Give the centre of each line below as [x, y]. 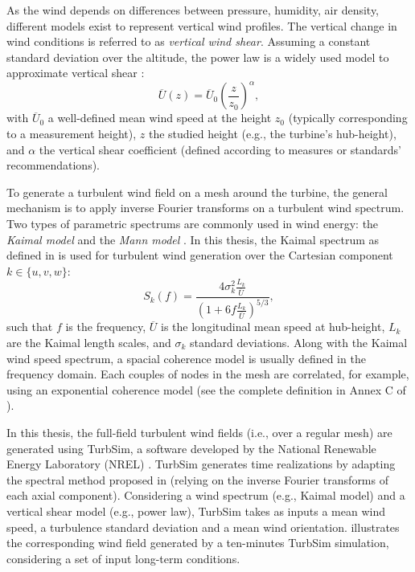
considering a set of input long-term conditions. [123, 558]
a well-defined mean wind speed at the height [160, 118]
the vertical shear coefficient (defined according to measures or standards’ [220, 149]
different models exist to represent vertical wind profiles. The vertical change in [202, 25]
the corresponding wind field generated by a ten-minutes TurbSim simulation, [198, 543]
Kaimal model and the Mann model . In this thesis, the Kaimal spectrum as [193, 239]
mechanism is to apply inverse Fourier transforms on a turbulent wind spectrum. [205, 208]
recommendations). [53, 165]
